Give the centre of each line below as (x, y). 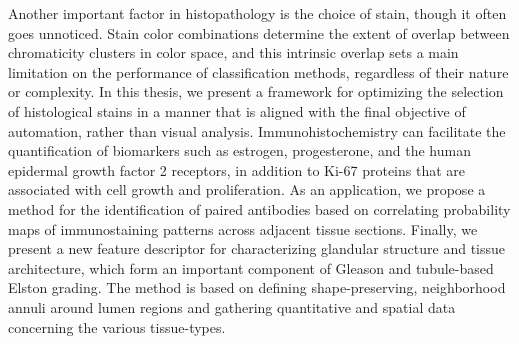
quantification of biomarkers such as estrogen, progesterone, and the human (239, 150)
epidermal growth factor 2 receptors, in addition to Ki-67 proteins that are (237, 169)
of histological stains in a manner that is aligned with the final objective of (237, 110)
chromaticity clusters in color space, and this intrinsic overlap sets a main (233, 52)
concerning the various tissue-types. (117, 326)
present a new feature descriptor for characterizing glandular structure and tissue (257, 248)
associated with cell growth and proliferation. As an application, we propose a (247, 189)
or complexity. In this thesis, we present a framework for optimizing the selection (256, 91)
